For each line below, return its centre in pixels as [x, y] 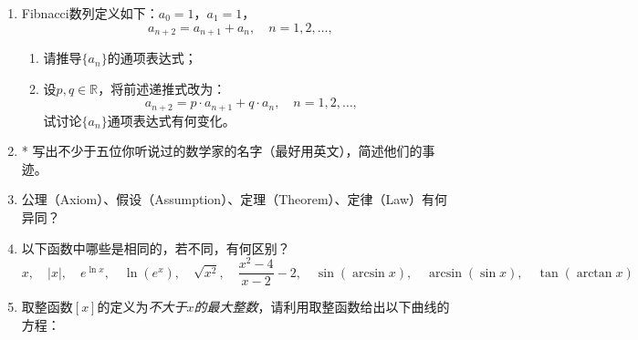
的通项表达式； [152, 58]
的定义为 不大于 [142, 307]
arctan [594, 273]
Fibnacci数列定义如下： [90, 13]
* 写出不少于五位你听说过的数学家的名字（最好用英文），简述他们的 [222, 151]
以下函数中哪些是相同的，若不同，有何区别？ [156, 247]
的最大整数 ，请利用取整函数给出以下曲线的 [322, 307]
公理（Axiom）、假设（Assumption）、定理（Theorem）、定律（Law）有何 [235, 199]
